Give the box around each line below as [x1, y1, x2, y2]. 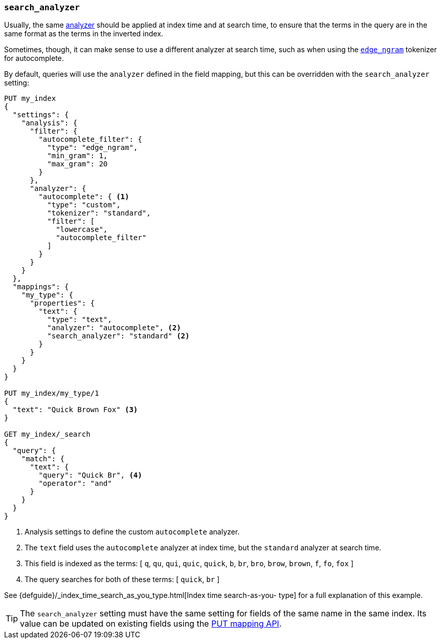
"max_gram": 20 [47, 160, 108, 168]
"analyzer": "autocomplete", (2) [47, 324, 181, 332]
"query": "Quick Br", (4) [38, 471, 142, 480]
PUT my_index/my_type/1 [4, 389, 99, 398]
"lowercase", [56, 225, 108, 234]
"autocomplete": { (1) [38, 192, 129, 201]
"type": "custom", [47, 201, 121, 209]
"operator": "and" [38, 479, 112, 488]
